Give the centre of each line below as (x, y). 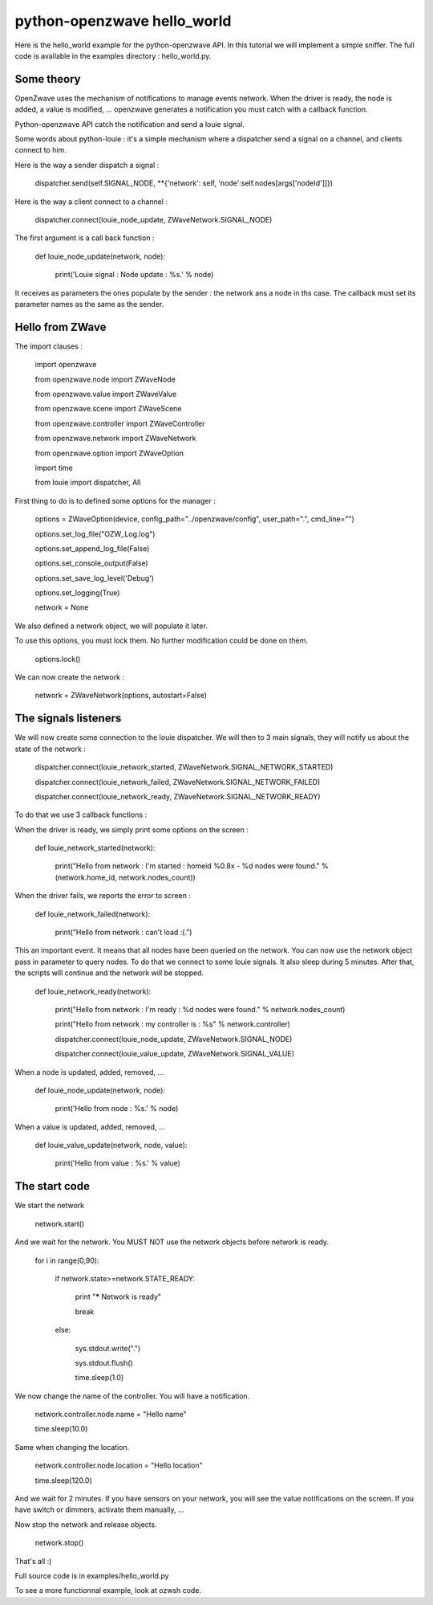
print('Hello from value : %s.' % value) (117, 1163)
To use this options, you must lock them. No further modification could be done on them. (162, 641)
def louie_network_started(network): (95, 848)
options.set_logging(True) (77, 593)
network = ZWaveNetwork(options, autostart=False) (121, 696)
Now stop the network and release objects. (86, 1524)
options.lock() (58, 659)
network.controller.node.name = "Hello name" (111, 1415)
